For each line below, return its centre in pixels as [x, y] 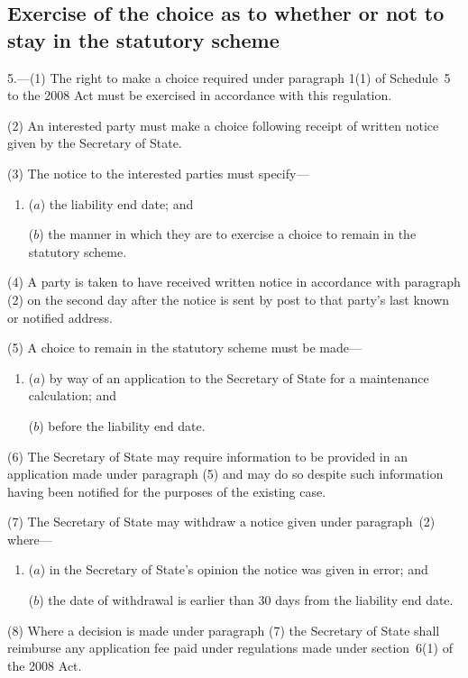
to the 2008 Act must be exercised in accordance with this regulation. [200, 95]
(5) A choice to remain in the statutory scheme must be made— [185, 348]
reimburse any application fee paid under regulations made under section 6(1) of [230, 648]
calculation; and [73, 395]
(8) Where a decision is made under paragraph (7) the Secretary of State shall [224, 630]
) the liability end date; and [117, 203]
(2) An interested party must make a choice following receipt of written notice [223, 125]
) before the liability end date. [122, 425]
